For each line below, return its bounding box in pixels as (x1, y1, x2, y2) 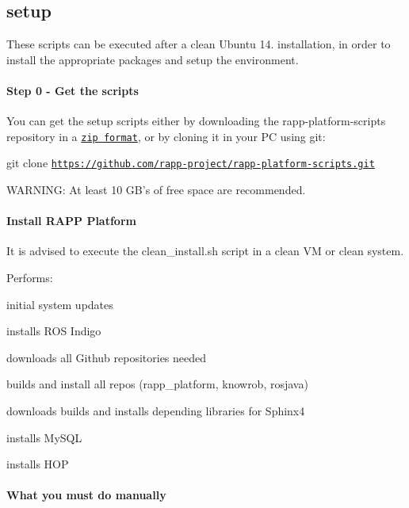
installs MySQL (6, 429, 82, 445)
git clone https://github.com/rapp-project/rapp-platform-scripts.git (6, 155, 375, 171)
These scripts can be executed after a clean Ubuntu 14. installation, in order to (6, 36, 391, 52)
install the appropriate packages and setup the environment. (6, 51, 299, 67)
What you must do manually (6, 487, 166, 503)
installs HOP (6, 456, 69, 472)
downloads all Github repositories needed (6, 349, 207, 365)
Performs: (6, 269, 53, 286)
